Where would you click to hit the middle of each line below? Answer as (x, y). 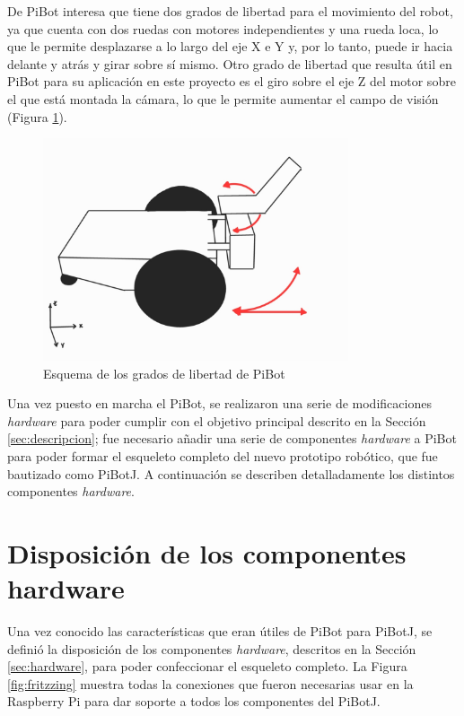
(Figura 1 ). (37, 116)
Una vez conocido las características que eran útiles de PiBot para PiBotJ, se (220, 631)
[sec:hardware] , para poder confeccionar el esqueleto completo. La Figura (207, 666)
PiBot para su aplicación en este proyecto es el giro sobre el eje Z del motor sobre (232, 81)
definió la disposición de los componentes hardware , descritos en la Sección (212, 648)
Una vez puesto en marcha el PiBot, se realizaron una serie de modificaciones (219, 403)
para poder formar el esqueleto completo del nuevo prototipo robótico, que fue (223, 455)
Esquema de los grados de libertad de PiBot (164, 373)
